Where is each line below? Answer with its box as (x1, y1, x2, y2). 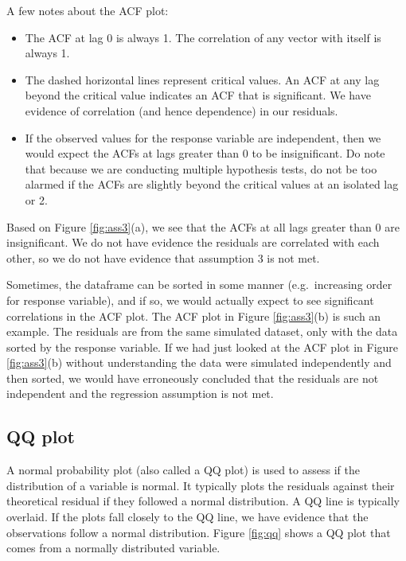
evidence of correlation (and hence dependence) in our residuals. (25, 102, 338, 119)
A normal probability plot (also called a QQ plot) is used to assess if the (6, 462, 360, 478)
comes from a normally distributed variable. (6, 540, 221, 556)
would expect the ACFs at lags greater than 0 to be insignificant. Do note (25, 145, 385, 162)
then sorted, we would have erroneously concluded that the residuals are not (6, 369, 379, 386)
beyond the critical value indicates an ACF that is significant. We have (25, 87, 371, 103)
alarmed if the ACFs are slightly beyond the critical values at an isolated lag (25, 176, 399, 193)
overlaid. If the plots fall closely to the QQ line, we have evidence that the (6, 508, 369, 525)
